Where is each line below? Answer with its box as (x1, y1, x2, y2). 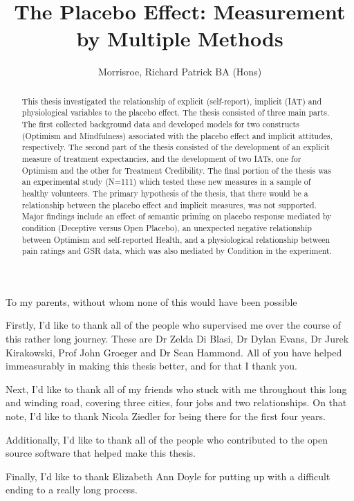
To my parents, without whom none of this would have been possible (6, 294, 297, 309)
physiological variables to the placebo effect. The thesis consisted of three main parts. (21, 107, 330, 118)
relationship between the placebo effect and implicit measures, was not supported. (21, 199, 317, 210)
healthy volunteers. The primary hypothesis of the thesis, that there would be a (21, 187, 308, 199)
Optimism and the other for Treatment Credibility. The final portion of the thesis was (21, 164, 332, 176)
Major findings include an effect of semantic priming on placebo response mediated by (21, 210, 332, 222)
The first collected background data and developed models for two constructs (21, 118, 299, 130)
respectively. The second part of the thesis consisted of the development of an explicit (21, 141, 330, 153)
